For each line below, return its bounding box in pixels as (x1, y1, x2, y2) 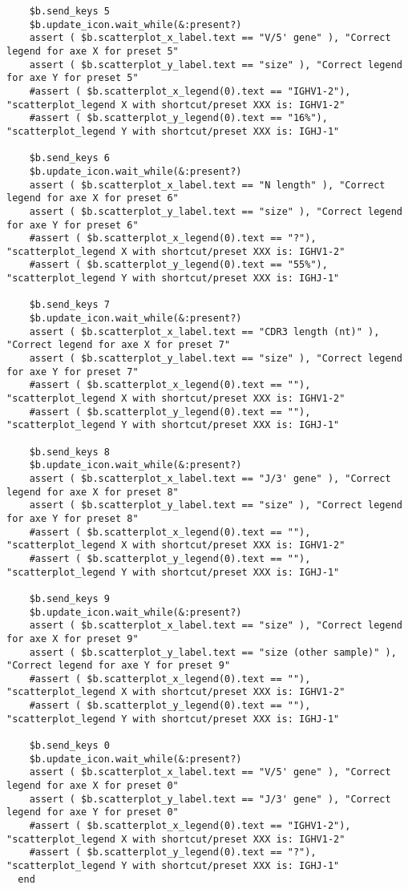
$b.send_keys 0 (29, 740, 110, 752)
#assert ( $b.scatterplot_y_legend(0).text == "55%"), (29, 259, 328, 271)
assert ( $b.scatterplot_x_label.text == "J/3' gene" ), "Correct (29, 472, 391, 484)
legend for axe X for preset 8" (6, 486, 179, 498)
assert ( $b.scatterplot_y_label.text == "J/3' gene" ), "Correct (29, 793, 391, 805)
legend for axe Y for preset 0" (6, 806, 179, 818)
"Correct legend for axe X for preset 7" (6, 339, 231, 351)
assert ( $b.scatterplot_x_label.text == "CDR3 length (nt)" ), (29, 325, 380, 337)
